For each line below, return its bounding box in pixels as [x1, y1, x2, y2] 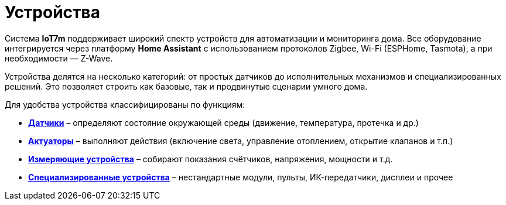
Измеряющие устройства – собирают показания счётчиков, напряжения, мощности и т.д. [28, 153, 393, 164]
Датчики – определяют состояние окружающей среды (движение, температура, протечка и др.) [28, 117, 419, 128]
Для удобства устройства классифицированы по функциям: [5, 99, 245, 110]
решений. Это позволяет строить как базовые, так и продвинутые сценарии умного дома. [5, 81, 368, 91]
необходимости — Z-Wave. [5, 53, 113, 63]
